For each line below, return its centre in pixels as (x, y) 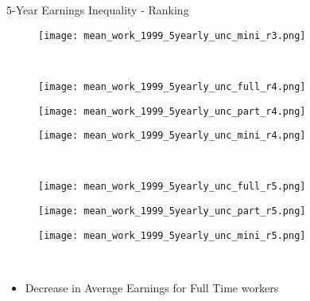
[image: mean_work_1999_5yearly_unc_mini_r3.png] (172, 35)
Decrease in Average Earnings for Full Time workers (152, 287)
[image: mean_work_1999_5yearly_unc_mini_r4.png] (172, 136)
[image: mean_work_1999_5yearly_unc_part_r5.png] (172, 211)
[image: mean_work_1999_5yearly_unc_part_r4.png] (172, 111)
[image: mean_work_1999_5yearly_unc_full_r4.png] (172, 86)
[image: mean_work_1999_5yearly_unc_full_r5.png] (172, 187)
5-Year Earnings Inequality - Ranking (98, 10)
